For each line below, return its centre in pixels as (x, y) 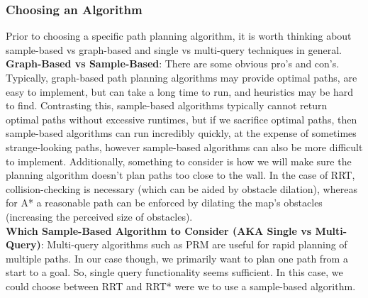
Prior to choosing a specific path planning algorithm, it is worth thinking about (179, 36)
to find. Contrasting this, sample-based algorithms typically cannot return (167, 105)
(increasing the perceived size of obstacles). (99, 216)
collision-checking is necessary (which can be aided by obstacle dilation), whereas (182, 188)
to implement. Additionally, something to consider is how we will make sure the (179, 161)
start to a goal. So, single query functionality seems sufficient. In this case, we (174, 272)
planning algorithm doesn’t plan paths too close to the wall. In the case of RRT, (180, 175)
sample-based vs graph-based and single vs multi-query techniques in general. (174, 49)
